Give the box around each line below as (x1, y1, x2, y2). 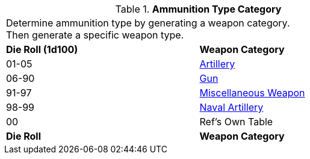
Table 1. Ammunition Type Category (115, 3, 282, 15)
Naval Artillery (199, 101, 264, 113)
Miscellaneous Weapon (199, 87, 305, 99)
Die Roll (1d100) (6, 43, 78, 55)
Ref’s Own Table (199, 116, 273, 128)
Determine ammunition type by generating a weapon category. (6, 17, 290, 29)
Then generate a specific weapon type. (6, 29, 184, 41)
